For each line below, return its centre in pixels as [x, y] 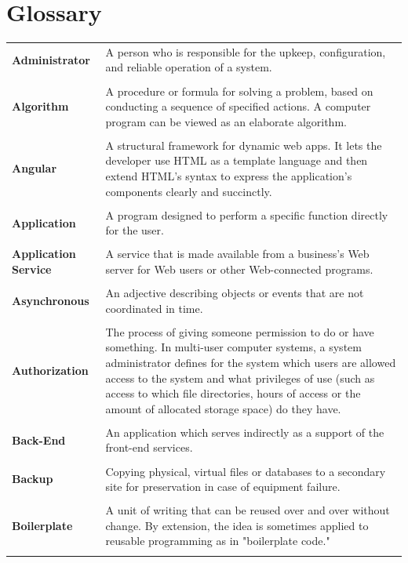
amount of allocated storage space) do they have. [223, 408]
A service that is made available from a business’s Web [237, 254]
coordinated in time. [154, 308]
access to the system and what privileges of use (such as [240, 378]
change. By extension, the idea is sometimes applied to [237, 525]
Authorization [50, 370]
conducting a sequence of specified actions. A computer [238, 106]
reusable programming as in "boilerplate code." [218, 541]
